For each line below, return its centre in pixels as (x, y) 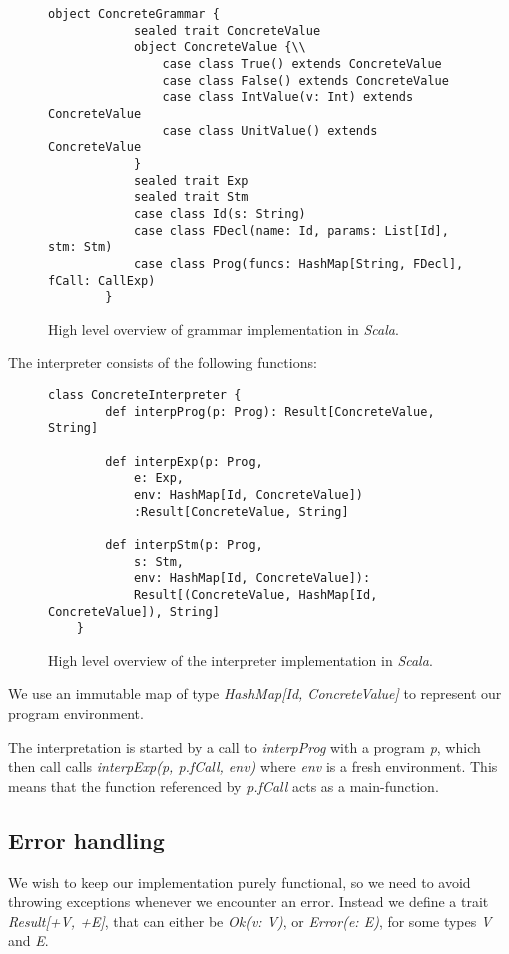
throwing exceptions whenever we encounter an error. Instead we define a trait (248, 901)
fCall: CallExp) (102, 280)
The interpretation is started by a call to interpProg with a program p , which (244, 746)
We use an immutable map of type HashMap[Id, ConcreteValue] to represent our (255, 693)
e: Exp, (159, 478)
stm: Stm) (80, 247)
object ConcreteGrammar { (134, 14)
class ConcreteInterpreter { (145, 395)
